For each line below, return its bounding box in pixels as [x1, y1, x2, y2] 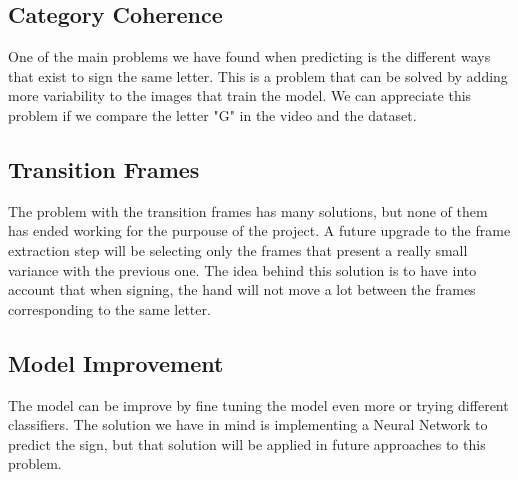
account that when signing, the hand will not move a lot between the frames [8, 279, 476, 300]
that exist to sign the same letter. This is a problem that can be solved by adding [8, 65, 508, 86]
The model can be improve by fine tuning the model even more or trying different [8, 394, 509, 415]
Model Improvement [8, 347, 224, 378]
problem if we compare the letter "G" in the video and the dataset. [8, 104, 417, 125]
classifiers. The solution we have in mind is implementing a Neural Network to [8, 414, 488, 435]
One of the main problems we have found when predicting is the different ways [8, 46, 491, 67]
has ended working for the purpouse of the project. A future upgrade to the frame [8, 220, 511, 241]
